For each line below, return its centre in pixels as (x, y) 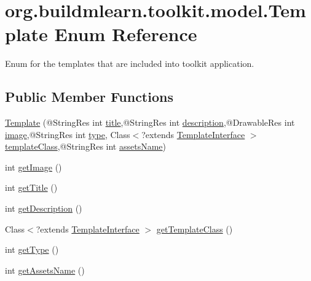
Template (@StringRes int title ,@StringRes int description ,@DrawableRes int (150, 122)
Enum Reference (126, 34)
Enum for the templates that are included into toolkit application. (130, 64)
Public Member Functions (89, 97)
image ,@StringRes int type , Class (68, 134)
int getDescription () (44, 208)
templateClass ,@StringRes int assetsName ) (86, 146)
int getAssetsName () (45, 270)
